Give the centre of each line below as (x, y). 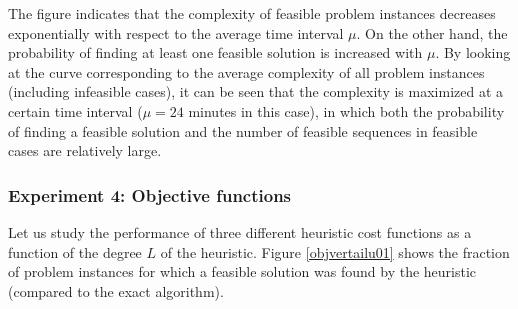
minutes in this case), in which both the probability (346, 110)
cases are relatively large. (85, 150)
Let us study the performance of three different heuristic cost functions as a (240, 231)
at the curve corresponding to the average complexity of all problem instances (246, 71)
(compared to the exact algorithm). (116, 290)
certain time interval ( (75, 110)
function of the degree (75, 251)
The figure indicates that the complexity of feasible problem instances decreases (252, 13)
